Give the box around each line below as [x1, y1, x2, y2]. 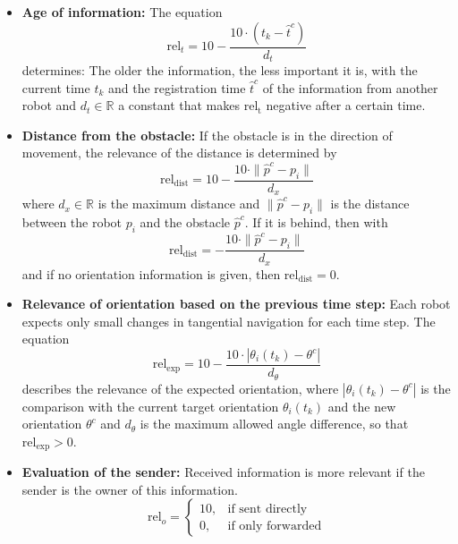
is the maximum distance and [98, 194, 260, 213]
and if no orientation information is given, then [21, 264, 281, 283]
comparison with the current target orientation [21, 396, 279, 415]
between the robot [21, 212, 123, 231]
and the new [327, 396, 396, 415]
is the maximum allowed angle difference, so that [140, 414, 409, 433]
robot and [21, 96, 77, 115]
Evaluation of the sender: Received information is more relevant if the [21, 463, 425, 481]
